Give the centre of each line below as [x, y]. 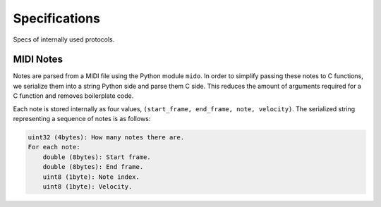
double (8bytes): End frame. [93, 167]
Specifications [56, 18]
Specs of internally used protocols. [64, 39]
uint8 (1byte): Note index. [91, 177]
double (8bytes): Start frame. [97, 157]
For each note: [54, 147]
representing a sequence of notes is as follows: [82, 119]
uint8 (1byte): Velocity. [87, 186]
